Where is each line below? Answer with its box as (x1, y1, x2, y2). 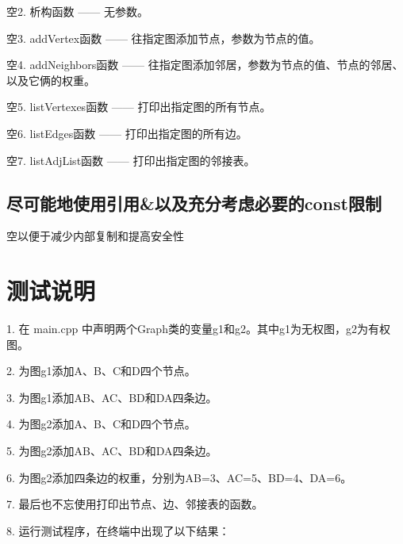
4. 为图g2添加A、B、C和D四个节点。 (6, 416, 196, 432)
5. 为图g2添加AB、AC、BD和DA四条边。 (6, 442, 217, 459)
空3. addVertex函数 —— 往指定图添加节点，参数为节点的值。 (6, 29, 320, 46)
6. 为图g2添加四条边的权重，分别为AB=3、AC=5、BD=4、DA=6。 (6, 469, 352, 485)
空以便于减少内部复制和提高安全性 (6, 228, 184, 244)
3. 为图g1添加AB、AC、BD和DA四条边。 (6, 389, 217, 405)
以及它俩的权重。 (6, 71, 95, 88)
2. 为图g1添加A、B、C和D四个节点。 (6, 362, 196, 379)
